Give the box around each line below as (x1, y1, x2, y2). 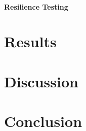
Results (4, 31, 57, 52)
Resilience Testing (4, 1, 68, 12)
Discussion (4, 71, 78, 91)
